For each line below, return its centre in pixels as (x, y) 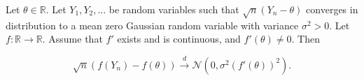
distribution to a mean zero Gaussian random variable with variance (152, 25)
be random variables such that (174, 9)
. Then (306, 39)
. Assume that (72, 39)
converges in (332, 9)
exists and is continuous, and (179, 39)
